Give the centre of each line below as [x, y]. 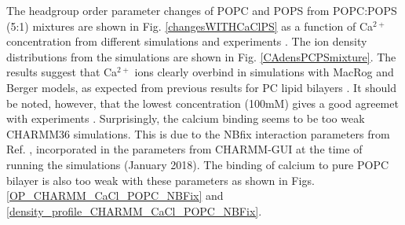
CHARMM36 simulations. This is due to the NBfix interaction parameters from [198, 133]
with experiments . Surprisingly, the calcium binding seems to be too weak [186, 118]
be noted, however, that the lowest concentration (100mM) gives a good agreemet [202, 103]
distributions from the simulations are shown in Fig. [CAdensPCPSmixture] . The [201, 56]
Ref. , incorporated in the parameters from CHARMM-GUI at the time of [184, 149]
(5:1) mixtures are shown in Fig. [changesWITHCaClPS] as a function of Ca [190, 26]
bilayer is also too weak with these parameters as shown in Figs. [161, 180]
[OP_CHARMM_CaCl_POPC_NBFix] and [115, 195]
